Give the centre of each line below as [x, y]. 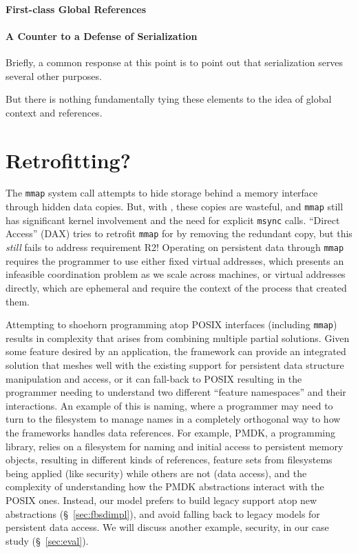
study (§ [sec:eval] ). [47, 540]
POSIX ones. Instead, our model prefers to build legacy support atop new [161, 500]
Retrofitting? [68, 160]
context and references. [54, 112]
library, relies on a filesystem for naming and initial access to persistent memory [175, 446]
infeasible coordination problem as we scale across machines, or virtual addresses [176, 274]
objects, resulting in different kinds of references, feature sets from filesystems [169, 460]
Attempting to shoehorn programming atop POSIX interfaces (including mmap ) [171, 324]
